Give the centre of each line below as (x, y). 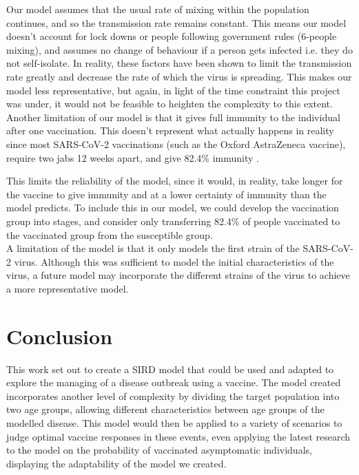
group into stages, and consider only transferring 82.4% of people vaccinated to (173, 221)
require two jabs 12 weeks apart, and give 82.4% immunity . (133, 157)
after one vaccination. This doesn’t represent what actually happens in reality (170, 130)
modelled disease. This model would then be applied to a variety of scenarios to (174, 422)
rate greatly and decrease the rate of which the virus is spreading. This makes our (179, 76)
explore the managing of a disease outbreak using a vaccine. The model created (174, 382)
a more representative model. (68, 288)
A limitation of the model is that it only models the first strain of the (153, 248)
